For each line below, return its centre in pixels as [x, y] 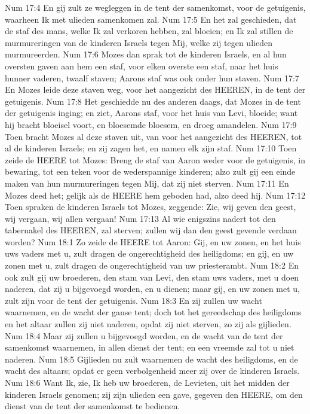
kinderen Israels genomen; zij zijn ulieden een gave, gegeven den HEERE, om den [154, 394]
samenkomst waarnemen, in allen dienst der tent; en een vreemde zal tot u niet [150, 347]
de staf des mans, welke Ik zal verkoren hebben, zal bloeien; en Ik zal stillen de [149, 31]
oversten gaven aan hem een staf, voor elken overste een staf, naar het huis [142, 66]
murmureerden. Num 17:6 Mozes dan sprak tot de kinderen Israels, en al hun [146, 54]
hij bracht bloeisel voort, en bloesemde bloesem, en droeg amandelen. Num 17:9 [151, 124]
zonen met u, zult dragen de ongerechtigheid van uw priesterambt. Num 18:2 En [152, 265]
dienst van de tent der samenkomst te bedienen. [93, 406]
